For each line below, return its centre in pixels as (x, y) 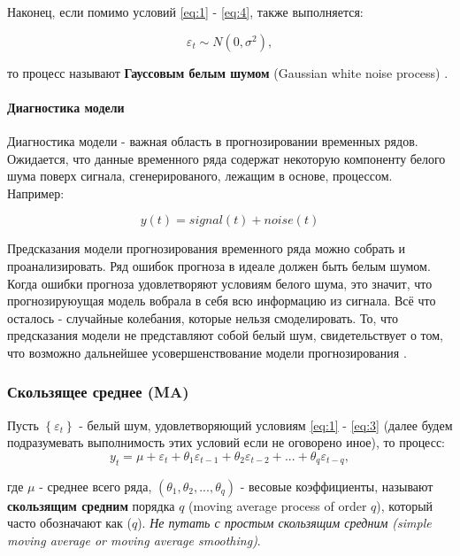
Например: (36, 193)
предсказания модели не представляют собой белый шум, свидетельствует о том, (225, 335)
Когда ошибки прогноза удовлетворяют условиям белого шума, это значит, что (220, 283)
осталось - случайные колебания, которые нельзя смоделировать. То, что (203, 317)
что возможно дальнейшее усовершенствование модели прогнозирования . (207, 352)
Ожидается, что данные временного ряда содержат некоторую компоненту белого (226, 158)
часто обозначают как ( (69, 523)
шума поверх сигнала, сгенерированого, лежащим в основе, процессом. (200, 176)
